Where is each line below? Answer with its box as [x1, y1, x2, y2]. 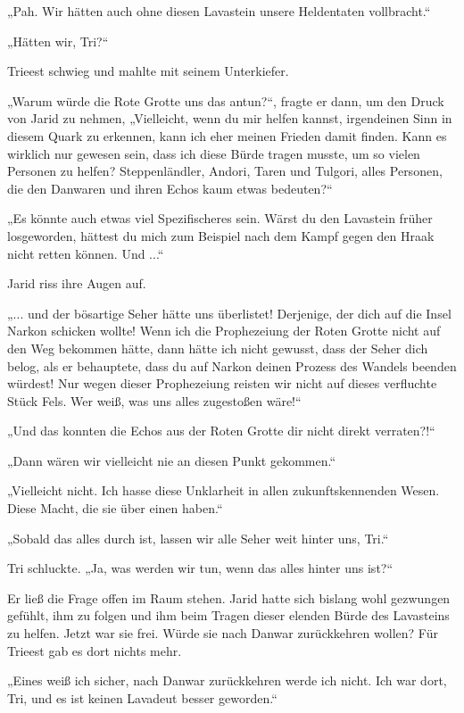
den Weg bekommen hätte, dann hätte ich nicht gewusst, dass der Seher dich [7, 338, 428, 357]
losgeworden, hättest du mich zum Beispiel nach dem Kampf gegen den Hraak [7, 226, 435, 245]
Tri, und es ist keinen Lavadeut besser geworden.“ [7, 688, 278, 707]
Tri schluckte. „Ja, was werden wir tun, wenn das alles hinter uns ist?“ [7, 559, 394, 577]
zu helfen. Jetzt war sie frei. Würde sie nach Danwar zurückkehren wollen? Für [7, 624, 438, 643]
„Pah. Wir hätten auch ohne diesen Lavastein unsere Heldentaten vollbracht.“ [7, 2, 431, 20]
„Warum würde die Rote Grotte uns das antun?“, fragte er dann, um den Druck [7, 91, 444, 110]
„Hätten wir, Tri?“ [7, 31, 109, 50]
